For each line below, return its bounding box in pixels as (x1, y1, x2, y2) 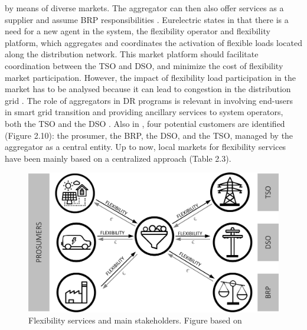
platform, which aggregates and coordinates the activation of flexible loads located (5, 36, 302, 48)
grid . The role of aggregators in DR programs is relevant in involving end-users (5, 94, 293, 106)
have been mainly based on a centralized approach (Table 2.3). (5, 152, 231, 164)
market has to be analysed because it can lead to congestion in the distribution (5, 83, 291, 95)
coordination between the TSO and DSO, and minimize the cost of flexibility (5, 59, 283, 71)
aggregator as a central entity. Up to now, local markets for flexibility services (5, 141, 286, 153)
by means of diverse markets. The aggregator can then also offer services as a (5, 2, 284, 14)
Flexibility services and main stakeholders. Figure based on (28, 314, 242, 326)
